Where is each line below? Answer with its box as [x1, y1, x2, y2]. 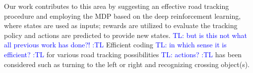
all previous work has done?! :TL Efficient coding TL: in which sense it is [4, 39, 227, 50]
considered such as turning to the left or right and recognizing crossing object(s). [4, 59, 250, 69]
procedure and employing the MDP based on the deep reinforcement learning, [4, 10, 241, 21]
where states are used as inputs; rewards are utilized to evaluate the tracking [4, 20, 238, 31]
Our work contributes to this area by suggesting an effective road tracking [4, 1, 229, 11]
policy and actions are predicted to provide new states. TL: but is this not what [4, 30, 247, 40]
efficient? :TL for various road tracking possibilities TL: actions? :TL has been [4, 49, 242, 59]
